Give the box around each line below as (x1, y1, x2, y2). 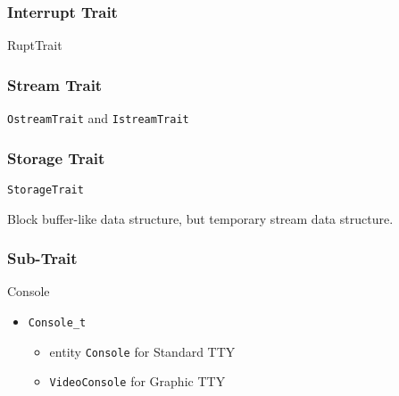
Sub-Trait (7, 247, 78, 269)
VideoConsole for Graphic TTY (49, 372, 226, 391)
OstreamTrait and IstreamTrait (7, 109, 189, 128)
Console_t (28, 316, 87, 329)
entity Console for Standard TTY (49, 342, 236, 360)
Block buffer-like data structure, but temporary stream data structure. (7, 209, 394, 227)
